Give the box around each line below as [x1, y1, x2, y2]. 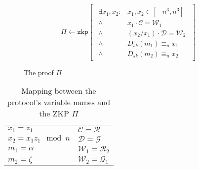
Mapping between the [21, 85, 96, 97]
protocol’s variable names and [7, 96, 111, 108]
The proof [24, 67, 54, 77]
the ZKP [39, 108, 69, 119]
